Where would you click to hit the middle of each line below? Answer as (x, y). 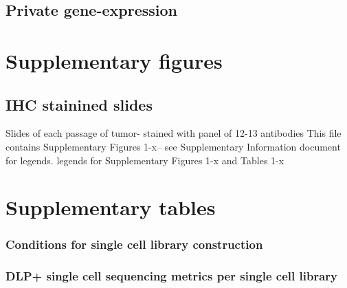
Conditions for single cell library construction (134, 244)
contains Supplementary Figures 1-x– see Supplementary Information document (173, 146)
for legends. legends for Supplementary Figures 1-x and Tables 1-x (145, 160)
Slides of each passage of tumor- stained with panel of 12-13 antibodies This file (173, 133)
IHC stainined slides (79, 104)
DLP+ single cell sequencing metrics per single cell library (172, 276)
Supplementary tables (111, 207)
